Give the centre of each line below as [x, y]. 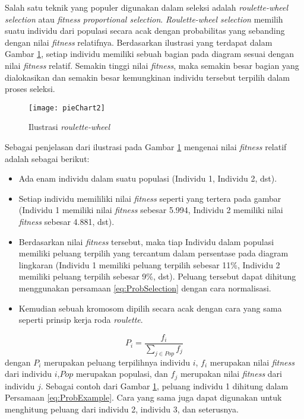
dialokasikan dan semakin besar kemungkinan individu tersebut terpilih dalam [148, 77]
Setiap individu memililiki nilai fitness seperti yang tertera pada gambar [150, 198]
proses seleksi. [30, 89]
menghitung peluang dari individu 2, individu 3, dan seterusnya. [122, 409]
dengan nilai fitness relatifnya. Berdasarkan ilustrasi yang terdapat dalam [139, 42]
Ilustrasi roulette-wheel [69, 127]
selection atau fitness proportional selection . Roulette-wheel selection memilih [144, 19]
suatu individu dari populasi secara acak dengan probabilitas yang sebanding [145, 31]
